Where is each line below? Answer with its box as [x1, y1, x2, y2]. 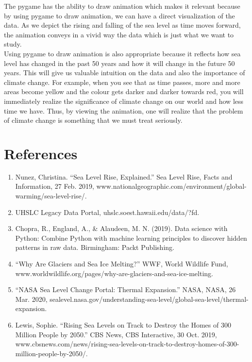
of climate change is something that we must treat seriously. [4, 115, 183, 125]
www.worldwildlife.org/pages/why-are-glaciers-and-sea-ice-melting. [15, 268, 213, 278]
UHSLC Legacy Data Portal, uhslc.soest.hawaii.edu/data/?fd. [15, 207, 200, 217]
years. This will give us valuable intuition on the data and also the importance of [4, 67, 245, 78]
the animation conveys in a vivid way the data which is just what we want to [4, 29, 234, 39]
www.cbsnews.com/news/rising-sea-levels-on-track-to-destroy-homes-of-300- [15, 339, 239, 349]
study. [4, 39, 22, 49]
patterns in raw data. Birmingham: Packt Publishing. [15, 242, 174, 252]
